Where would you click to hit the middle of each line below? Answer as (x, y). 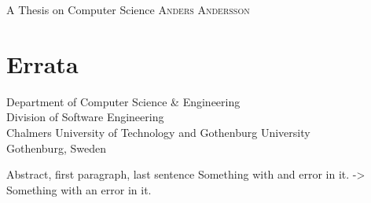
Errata (42, 63)
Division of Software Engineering (85, 117)
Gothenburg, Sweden (56, 148)
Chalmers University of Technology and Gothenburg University (158, 132)
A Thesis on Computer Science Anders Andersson (128, 9)
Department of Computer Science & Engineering (123, 101)
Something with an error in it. (79, 189)
